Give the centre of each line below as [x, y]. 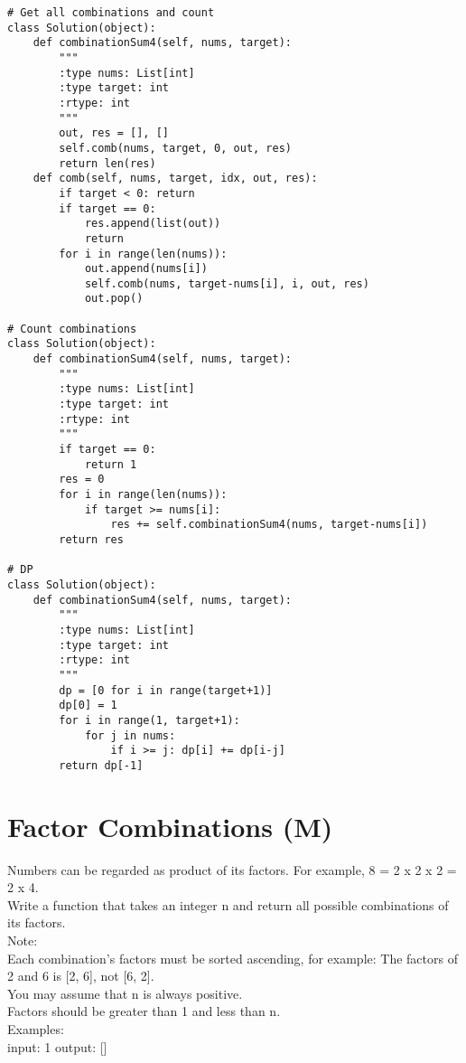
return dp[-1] [101, 765]
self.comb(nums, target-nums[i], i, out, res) [227, 283]
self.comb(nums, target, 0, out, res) [175, 148]
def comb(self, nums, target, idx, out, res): [175, 179]
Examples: [36, 1028]
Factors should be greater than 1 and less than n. [144, 1011]
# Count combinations [72, 329]
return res [91, 539]
